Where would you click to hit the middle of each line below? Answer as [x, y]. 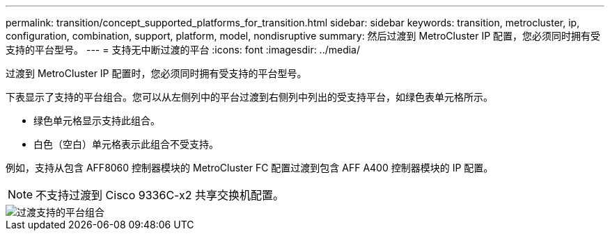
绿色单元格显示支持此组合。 [97, 120]
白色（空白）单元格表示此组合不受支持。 [126, 144]
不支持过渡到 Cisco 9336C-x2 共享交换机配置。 [160, 195]
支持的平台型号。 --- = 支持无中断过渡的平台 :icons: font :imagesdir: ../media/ [183, 50]
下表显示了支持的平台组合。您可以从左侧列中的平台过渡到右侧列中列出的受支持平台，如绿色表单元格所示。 [249, 97]
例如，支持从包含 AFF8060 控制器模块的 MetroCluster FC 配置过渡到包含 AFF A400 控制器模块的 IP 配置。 [250, 168]
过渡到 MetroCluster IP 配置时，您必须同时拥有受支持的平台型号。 [156, 73]
